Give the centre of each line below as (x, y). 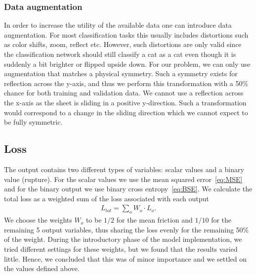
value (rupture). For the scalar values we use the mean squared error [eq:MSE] (123, 179)
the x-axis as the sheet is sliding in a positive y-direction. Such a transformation (125, 102)
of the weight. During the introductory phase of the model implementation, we (123, 239)
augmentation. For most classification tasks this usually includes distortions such (126, 34)
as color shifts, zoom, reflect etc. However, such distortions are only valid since (123, 44)
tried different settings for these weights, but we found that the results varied (121, 249)
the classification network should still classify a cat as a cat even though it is (120, 54)
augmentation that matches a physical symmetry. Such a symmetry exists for (121, 73)
